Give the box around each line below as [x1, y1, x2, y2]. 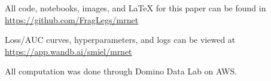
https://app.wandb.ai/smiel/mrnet [5, 45, 132, 57]
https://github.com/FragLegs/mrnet [5, 13, 139, 26]
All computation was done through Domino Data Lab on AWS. [5, 65, 237, 77]
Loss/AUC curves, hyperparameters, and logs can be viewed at [5, 33, 236, 46]
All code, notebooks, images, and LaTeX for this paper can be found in [5, 2, 266, 14]
